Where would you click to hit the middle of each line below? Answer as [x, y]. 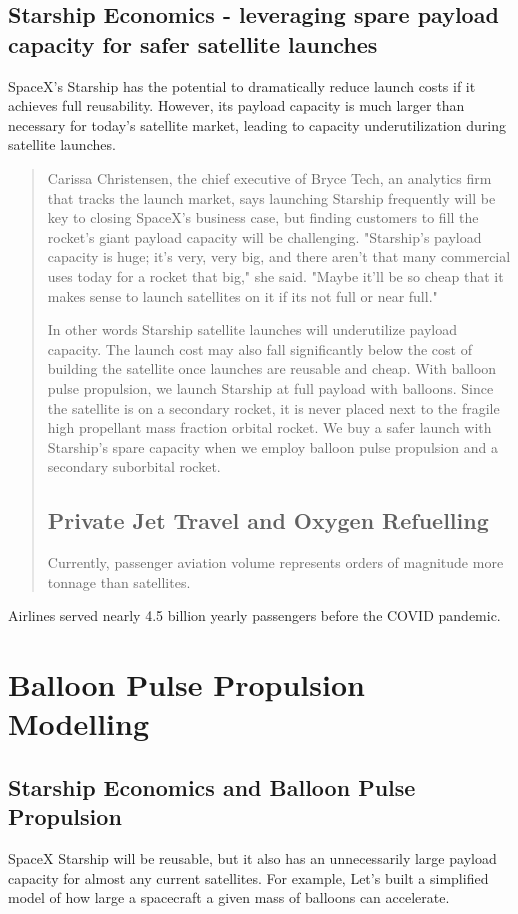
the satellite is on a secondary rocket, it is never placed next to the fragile [273, 407]
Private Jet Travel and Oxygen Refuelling [268, 520]
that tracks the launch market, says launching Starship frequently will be [271, 197]
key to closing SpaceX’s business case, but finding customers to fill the [263, 217]
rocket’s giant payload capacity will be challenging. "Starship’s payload [264, 236]
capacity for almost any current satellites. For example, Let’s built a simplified [248, 877]
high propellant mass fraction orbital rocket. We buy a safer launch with [269, 427]
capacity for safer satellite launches [193, 43]
